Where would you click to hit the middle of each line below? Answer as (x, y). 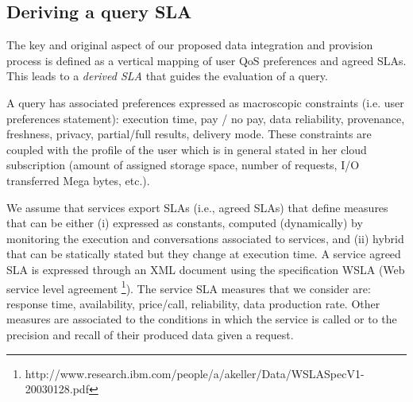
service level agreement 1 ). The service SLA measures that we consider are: (189, 287)
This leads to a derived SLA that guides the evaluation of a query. (167, 76)
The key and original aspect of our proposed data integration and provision (190, 45)
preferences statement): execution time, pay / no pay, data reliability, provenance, (206, 118)
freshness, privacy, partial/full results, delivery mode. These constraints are (189, 134)
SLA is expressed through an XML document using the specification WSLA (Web (206, 269)
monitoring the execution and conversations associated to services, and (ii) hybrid (205, 238)
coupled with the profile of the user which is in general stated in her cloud (187, 149)
